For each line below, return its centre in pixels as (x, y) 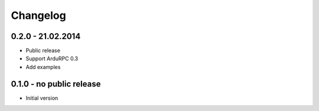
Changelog (38, 15)
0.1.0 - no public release (56, 84)
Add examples (43, 67)
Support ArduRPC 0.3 (52, 58)
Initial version (42, 98)
